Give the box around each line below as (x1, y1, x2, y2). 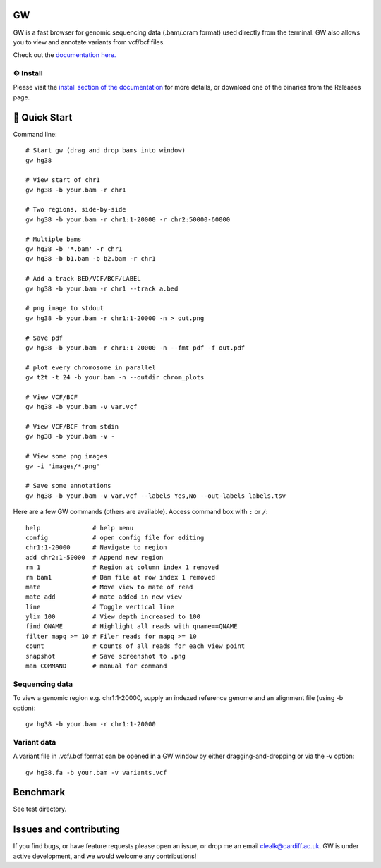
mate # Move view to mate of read (25, 582, 193, 591)
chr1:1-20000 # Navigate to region (25, 544, 167, 551)
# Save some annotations (25, 482, 111, 490)
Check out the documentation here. (13, 51, 116, 59)
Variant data (13, 737, 56, 747)
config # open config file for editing (25, 533, 205, 542)
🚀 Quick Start (13, 111, 73, 123)
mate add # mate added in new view (25, 593, 183, 601)
